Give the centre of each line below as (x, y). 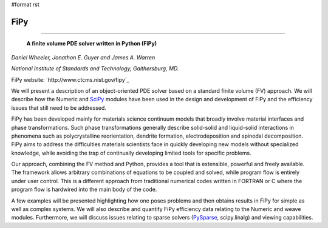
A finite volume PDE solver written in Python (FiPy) (92, 44)
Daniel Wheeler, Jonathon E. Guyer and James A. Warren (83, 57)
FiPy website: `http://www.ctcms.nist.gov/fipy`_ (70, 79)
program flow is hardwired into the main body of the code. (84, 189)
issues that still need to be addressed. (59, 108)
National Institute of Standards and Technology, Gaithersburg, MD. (95, 69)
